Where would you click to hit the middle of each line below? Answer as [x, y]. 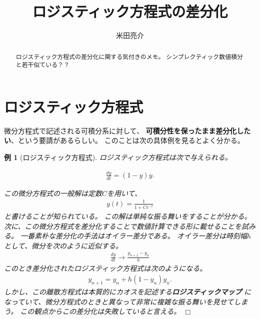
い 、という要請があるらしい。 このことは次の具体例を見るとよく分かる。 [124, 140]
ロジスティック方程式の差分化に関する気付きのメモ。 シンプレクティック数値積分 [129, 56]
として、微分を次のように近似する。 [63, 245]
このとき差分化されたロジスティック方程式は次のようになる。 [105, 268]
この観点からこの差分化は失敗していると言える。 [100, 311]
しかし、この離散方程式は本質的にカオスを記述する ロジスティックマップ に [128, 291]
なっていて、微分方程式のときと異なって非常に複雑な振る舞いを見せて [119, 301]
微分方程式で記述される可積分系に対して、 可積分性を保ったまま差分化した [127, 130]
